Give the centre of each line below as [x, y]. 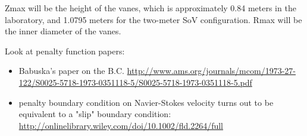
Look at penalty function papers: [65, 51]
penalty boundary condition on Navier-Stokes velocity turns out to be [146, 102]
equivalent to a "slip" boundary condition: [95, 114]
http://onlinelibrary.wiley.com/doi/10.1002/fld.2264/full [121, 125]
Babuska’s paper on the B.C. [71, 71]
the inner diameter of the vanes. [63, 31]
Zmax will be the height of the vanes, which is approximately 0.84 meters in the [151, 8]
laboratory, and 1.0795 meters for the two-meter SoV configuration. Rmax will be [153, 19]
